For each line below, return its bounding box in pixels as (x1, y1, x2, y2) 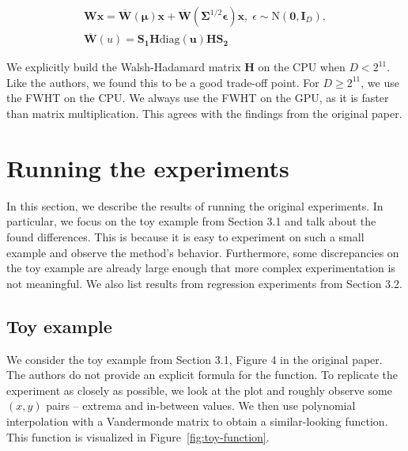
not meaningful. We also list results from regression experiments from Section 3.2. (6, 275, 402, 291)
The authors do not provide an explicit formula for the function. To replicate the (6, 366, 398, 383)
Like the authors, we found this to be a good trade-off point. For (6, 74, 319, 90)
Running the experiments (6, 151, 289, 184)
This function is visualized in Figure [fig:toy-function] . (6, 428, 270, 445)
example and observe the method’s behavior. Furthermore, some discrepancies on (6, 244, 399, 260)
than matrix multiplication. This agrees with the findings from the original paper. (6, 105, 402, 122)
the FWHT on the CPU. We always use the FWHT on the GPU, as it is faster (6, 89, 389, 106)
